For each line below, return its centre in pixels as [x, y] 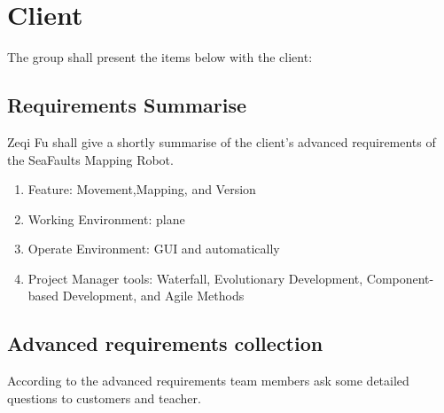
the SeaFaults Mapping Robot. [90, 159]
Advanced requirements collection [165, 343]
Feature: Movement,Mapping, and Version [142, 189]
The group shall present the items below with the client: [160, 57]
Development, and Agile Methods [153, 296]
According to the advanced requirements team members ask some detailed [208, 381]
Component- [400, 278]
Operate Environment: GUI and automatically [154, 249]
